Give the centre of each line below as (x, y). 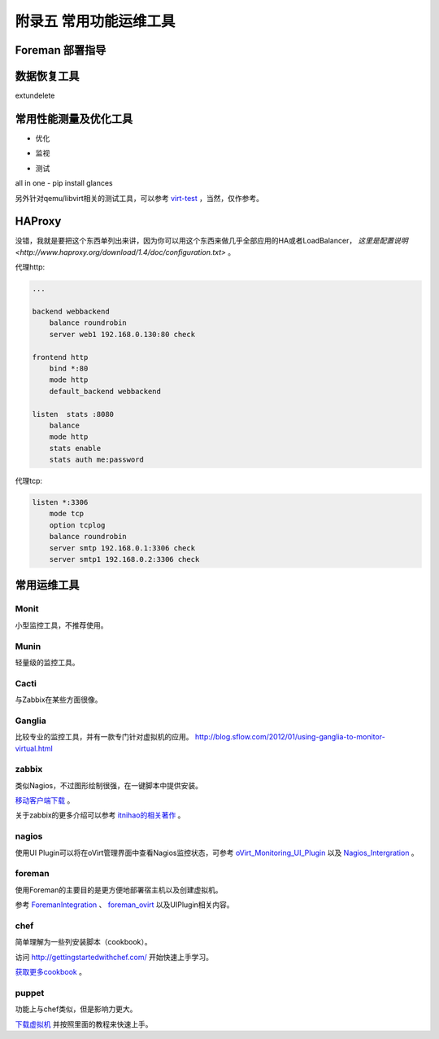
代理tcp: (29, 481)
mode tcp (67, 514)
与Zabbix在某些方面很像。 (59, 699)
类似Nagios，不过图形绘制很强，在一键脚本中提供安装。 (109, 785)
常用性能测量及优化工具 (74, 118)
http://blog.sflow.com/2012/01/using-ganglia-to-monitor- (290, 737)
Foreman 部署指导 (61, 50)
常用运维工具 (47, 585)
